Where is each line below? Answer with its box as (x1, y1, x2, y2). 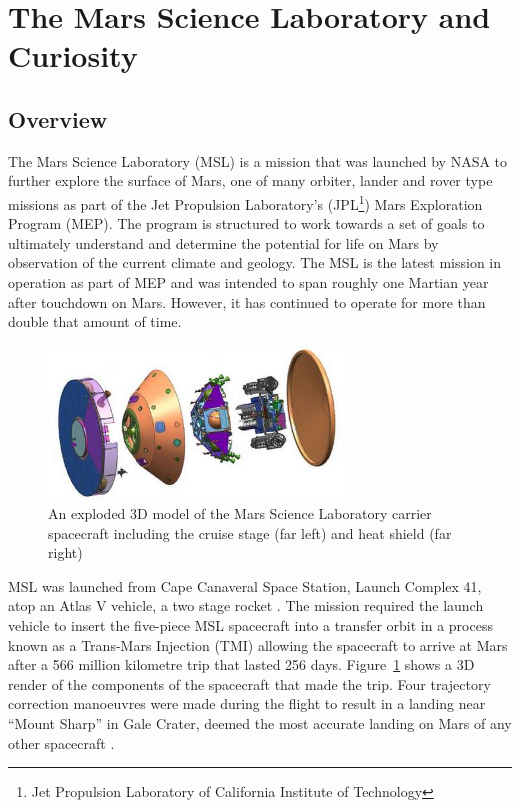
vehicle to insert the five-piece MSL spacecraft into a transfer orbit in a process (8, 615, 493, 636)
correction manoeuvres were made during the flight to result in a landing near (8, 693, 486, 714)
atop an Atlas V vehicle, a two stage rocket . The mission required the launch (8, 595, 484, 616)
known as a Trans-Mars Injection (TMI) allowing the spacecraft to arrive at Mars (8, 634, 508, 655)
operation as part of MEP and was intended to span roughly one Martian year (8, 271, 489, 292)
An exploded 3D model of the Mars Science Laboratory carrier (48, 503, 432, 524)
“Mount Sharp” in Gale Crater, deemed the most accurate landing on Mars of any (8, 713, 512, 734)
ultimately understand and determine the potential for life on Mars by (8, 232, 439, 253)
